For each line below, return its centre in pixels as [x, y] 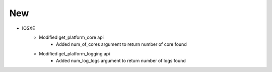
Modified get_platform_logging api [75, 53]
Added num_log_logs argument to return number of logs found [121, 61]
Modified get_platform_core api [72, 37]
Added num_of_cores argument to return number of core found [121, 44]
